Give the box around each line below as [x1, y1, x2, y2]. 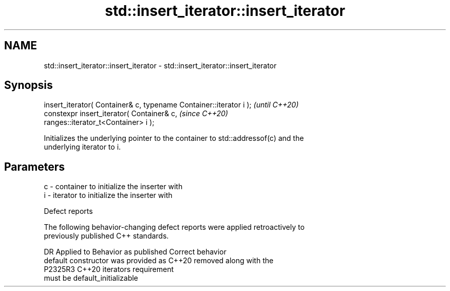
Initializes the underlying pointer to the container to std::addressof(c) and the [44, 134, 304, 143]
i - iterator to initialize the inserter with [44, 191, 173, 200]
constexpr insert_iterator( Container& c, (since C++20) [44, 109, 228, 118]
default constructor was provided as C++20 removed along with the [44, 256, 274, 265]
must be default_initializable [44, 274, 138, 283]
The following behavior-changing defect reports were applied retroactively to [44, 223, 305, 232]
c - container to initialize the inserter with [44, 182, 183, 191]
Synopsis [4, 79, 53, 92]
